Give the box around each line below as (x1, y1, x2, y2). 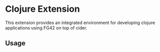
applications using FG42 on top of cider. (5, 25, 87, 30)
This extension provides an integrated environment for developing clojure (5, 20, 156, 26)
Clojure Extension (5, 3, 80, 15)
